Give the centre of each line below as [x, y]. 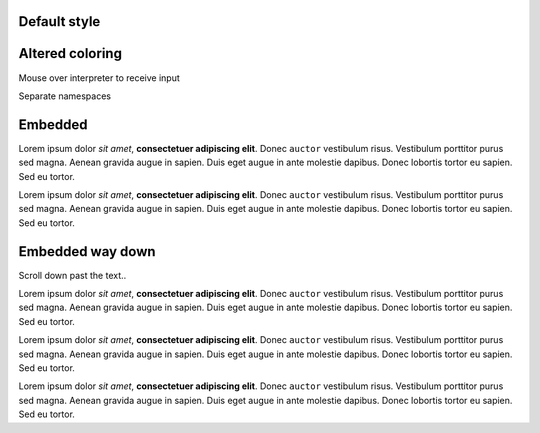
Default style [59, 21]
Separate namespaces [65, 96]
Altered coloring [70, 53]
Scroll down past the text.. [72, 275]
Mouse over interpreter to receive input [99, 77]
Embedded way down [87, 251]
